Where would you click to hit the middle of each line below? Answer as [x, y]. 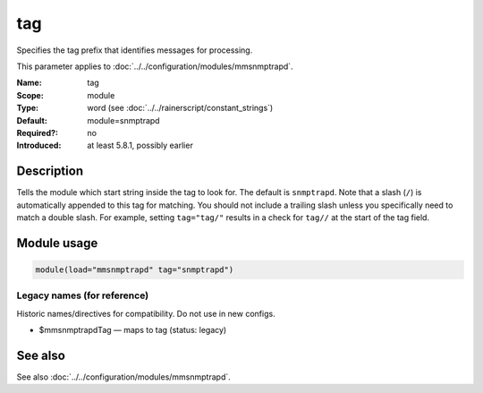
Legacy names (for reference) [83, 295]
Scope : [30, 95]
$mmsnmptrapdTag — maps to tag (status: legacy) [133, 330]
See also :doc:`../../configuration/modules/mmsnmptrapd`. [124, 377]
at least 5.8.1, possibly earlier [140, 145]
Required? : [37, 132]
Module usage [57, 243]
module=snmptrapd [123, 120]
